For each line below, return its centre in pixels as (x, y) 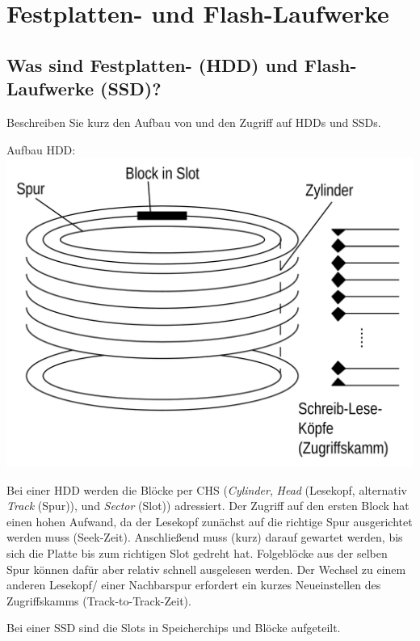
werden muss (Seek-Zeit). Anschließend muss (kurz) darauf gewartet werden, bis (205, 537)
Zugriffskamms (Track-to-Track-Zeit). (99, 600)
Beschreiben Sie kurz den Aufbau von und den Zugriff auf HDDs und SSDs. (194, 122)
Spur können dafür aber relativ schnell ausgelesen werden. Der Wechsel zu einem (206, 569)
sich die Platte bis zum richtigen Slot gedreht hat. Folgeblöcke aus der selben (197, 553)
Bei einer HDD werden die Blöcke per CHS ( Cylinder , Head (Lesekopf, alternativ (207, 489)
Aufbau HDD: (41, 149)
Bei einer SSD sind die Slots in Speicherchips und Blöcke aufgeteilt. (174, 628)
